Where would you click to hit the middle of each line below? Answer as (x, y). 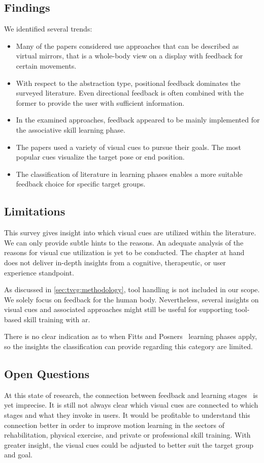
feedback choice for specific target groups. (81, 184)
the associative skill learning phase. (71, 129)
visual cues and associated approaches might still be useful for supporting (119, 309)
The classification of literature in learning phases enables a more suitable (129, 174)
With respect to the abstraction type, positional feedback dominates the (128, 83)
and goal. (19, 455)
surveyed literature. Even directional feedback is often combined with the (130, 93)
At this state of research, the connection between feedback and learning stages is (131, 395)
